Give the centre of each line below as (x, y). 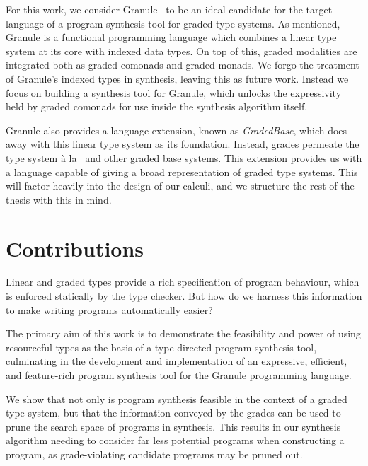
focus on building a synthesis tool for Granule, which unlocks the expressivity (174, 92)
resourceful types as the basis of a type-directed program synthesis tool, (161, 347)
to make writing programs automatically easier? (109, 309)
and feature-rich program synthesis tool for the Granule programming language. (179, 375)
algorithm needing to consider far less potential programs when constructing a (175, 440)
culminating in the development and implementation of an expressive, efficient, (177, 361)
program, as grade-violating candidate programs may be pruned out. (154, 454)
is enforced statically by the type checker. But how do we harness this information (184, 296)
